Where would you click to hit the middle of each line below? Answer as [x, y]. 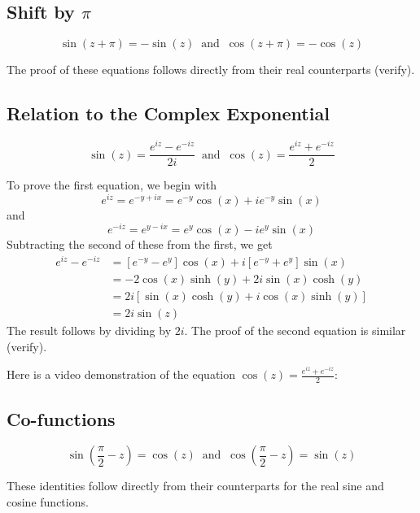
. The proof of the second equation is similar [295, 330]
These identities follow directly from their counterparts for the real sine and [195, 486]
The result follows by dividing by [89, 330]
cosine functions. [48, 501]
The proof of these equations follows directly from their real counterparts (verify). [211, 70]
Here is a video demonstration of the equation [121, 374]
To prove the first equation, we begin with [112, 185]
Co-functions [61, 418]
